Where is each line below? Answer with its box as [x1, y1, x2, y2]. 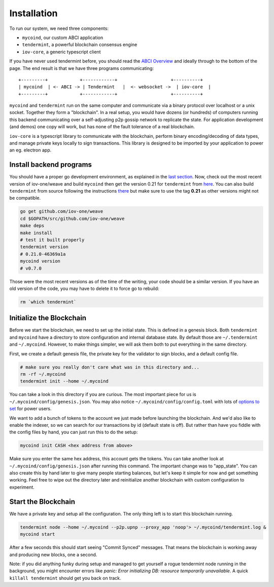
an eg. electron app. [9, 147, 52, 153]
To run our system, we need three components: [9, 25, 109, 31]
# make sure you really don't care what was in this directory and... [20, 364, 200, 370]
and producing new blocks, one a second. [9, 552, 97, 558]
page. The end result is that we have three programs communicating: [9, 65, 154, 71]
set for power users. [9, 406, 52, 412]
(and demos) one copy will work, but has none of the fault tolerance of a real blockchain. [9, 124, 195, 130]
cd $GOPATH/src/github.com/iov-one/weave [20, 215, 125, 222]
